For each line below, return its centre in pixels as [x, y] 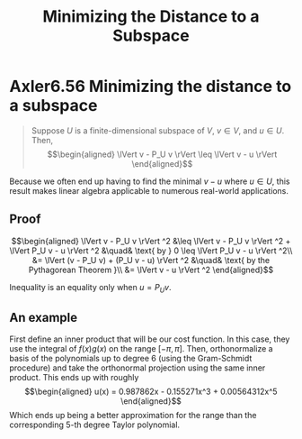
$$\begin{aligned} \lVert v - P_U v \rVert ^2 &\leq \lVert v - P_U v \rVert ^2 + [151, 241]
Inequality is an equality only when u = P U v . [90, 288]
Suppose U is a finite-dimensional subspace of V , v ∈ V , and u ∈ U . [158, 130]
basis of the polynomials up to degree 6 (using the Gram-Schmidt [131, 359]
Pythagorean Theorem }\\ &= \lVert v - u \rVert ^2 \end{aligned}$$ [151, 270]
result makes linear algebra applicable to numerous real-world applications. [149, 190]
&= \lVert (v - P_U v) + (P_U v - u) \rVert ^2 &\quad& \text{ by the [151, 260]
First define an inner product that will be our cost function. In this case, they [150, 339]
